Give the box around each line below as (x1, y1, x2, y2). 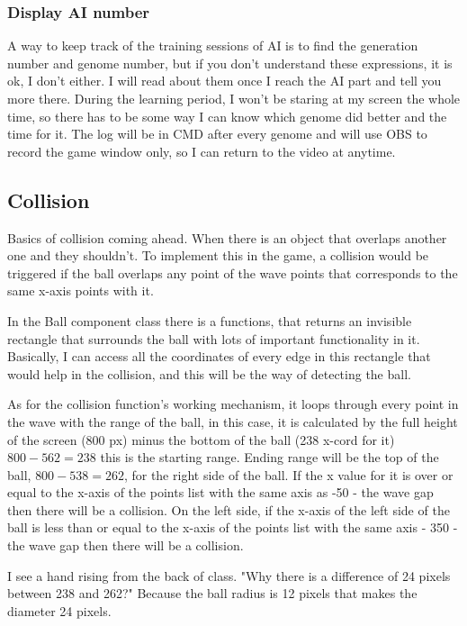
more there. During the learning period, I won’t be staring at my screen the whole (7, 89, 461, 107)
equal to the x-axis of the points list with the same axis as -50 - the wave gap (7, 483, 434, 502)
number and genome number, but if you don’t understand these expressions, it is (7, 53, 453, 72)
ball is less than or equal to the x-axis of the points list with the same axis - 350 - (7, 518, 458, 537)
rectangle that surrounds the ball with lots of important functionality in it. (7, 329, 420, 348)
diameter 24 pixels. (7, 601, 112, 620)
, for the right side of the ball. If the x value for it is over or (123, 465, 454, 484)
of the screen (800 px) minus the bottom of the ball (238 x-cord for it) (7, 430, 395, 449)
